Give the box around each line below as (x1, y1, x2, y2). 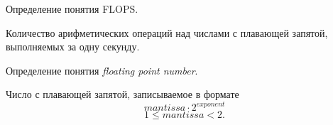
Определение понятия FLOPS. (6, 1, 138, 16)
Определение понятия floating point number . (6, 62, 198, 77)
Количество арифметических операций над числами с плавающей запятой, (6, 25, 328, 40)
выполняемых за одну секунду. (6, 39, 140, 54)
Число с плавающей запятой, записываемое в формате (6, 87, 239, 102)
